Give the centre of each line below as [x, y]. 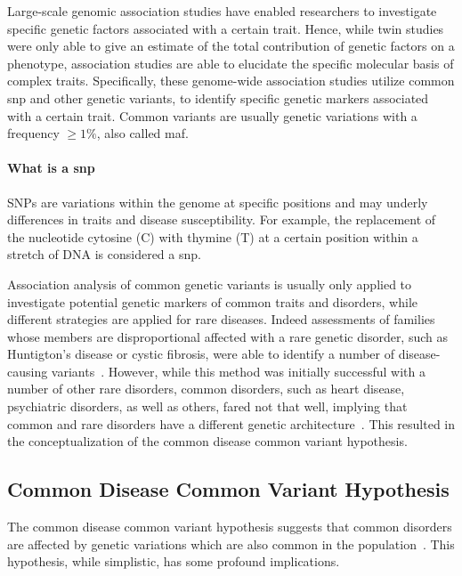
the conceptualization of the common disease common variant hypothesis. [207, 441]
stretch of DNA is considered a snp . [104, 254]
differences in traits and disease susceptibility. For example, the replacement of [222, 219]
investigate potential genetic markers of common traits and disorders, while [213, 301]
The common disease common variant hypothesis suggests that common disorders [230, 527]
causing [28, 371]
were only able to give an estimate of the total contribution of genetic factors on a [231, 46]
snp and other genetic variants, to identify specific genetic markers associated [218, 97]
